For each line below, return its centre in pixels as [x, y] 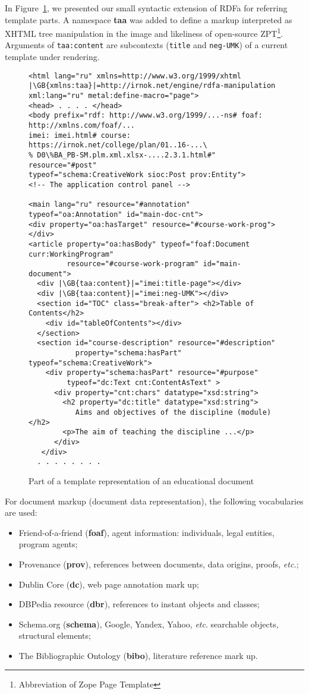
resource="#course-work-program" [133, 264]
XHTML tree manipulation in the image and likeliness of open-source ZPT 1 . [144, 32]
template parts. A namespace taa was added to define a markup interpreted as [149, 19]
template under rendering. [52, 57]
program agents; [48, 544]
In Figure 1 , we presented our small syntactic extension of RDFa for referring [146, 8]
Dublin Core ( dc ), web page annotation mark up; [109, 584]
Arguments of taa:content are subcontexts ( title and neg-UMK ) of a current [146, 45]
